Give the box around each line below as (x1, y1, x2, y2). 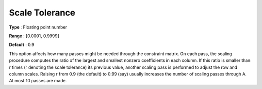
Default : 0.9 (9, 42, 34, 48)
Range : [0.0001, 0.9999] (9, 33, 59, 39)
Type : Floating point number (9, 24, 67, 30)
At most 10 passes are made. (9, 78, 67, 84)
